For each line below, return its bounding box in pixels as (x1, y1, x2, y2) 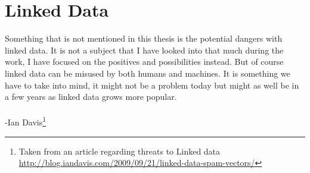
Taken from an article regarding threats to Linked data (18, 144, 221, 157)
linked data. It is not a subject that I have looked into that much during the (5, 43, 284, 56)
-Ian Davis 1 (5, 114, 46, 128)
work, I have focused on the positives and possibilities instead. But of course (5, 55, 284, 68)
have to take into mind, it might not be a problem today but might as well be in (5, 78, 299, 91)
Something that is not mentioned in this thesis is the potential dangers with (5, 32, 283, 45)
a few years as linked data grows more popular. (5, 90, 177, 103)
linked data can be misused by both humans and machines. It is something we (5, 67, 290, 79)
